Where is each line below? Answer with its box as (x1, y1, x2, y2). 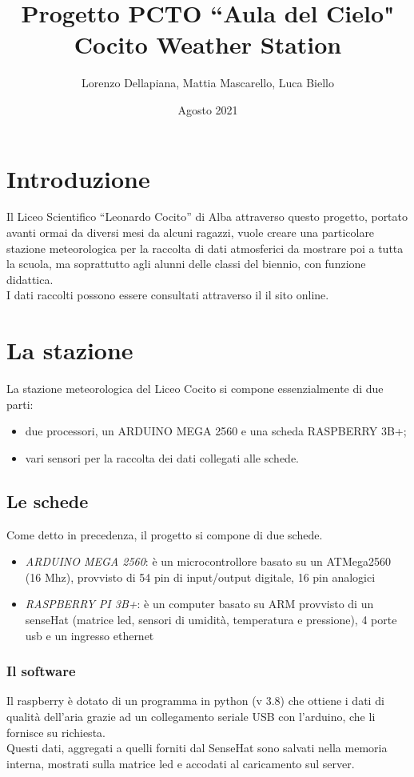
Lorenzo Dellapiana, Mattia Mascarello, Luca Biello (82, 74, 334, 91)
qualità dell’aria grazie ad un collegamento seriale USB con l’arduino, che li (6, 708, 376, 725)
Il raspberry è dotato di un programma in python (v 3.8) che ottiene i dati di (6, 692, 384, 709)
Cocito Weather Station (74, 28, 342, 61)
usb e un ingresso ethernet (25, 627, 154, 643)
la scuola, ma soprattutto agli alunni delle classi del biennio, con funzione (6, 255, 366, 272)
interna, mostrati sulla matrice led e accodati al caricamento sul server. (6, 755, 355, 771)
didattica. (6, 270, 54, 287)
